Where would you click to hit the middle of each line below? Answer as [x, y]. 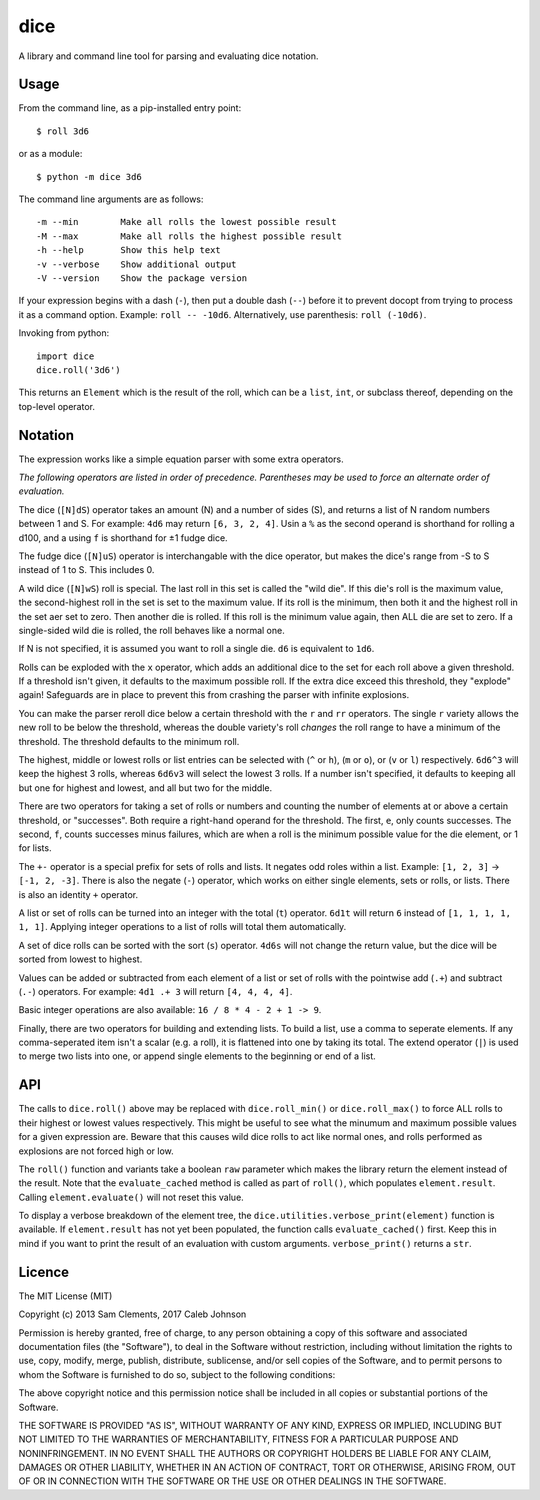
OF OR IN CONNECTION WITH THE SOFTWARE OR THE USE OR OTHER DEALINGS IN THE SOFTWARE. [232, 1481]
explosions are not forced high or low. [96, 1151]
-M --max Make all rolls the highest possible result [189, 236]
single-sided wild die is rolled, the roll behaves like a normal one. [151, 630]
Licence [44, 1271]
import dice [65, 356]
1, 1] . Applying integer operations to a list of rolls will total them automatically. [182, 927]
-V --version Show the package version [142, 278]
